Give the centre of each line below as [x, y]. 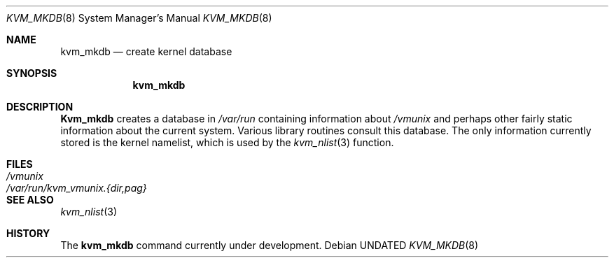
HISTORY [28, 233]
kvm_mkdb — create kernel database [146, 51]
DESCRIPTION [40, 107]
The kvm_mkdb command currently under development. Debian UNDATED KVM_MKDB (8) [270, 245]
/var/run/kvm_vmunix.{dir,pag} [77, 188]
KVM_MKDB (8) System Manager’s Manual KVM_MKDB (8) [139, 18]
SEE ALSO [30, 200]
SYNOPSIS [32, 73]
